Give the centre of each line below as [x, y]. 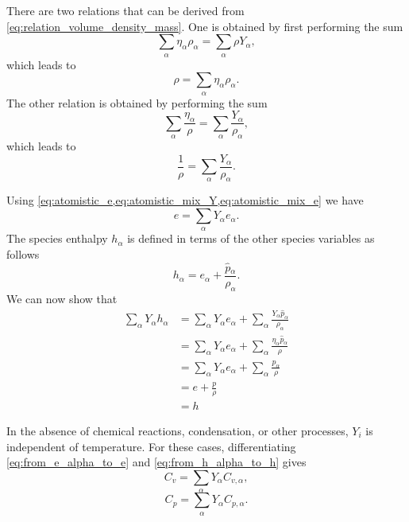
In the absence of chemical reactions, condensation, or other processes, [177, 430]
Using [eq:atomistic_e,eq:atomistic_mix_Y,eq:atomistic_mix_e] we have [185, 200]
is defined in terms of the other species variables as [251, 238]
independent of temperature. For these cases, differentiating [151, 446]
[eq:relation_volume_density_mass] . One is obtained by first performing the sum [205, 26]
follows [23, 254]
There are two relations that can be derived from [125, 10]
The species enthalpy [57, 238]
